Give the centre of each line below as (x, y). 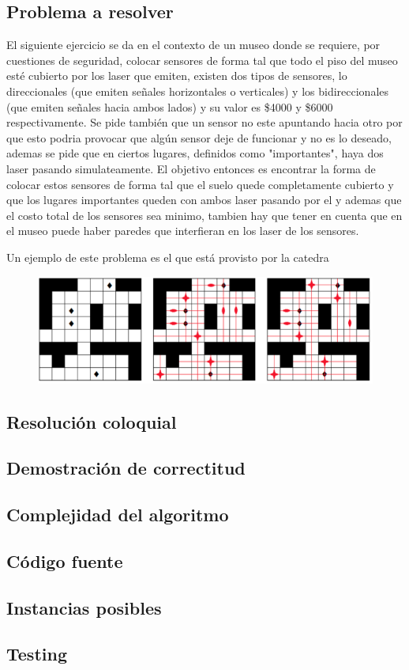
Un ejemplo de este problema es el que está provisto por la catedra (168, 257)
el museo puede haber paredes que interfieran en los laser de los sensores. (183, 231)
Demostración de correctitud (126, 468)
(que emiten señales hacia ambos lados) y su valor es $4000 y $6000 (170, 106)
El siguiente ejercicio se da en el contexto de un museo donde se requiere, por (193, 45)
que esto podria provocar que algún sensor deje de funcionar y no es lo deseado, (199, 137)
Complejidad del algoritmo (118, 515)
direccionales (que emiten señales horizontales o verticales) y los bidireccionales (198, 91)
